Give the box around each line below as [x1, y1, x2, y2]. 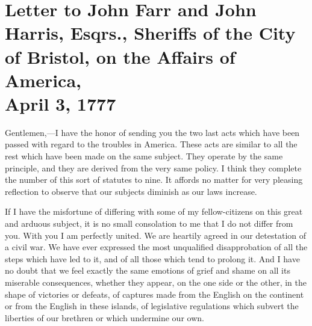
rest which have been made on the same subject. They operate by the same [5, 150, 283, 162]
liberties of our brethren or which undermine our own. [5, 311, 204, 324]
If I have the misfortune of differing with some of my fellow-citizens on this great [5, 205, 303, 218]
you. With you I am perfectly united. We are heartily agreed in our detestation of [5, 229, 307, 241]
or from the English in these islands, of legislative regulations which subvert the [5, 300, 299, 312]
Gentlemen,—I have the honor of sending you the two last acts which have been [5, 126, 300, 138]
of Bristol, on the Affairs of [5, 44, 236, 69]
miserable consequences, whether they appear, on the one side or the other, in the [5, 276, 307, 288]
